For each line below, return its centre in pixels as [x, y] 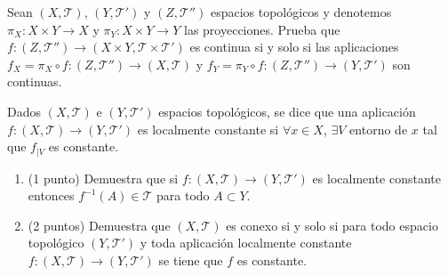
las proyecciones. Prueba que [262, 29]
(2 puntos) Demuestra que [99, 225]
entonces [51, 195]
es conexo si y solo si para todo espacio [332, 225]
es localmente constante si [208, 129]
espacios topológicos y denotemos [301, 12]
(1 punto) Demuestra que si [103, 178]
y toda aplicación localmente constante [246, 243]
